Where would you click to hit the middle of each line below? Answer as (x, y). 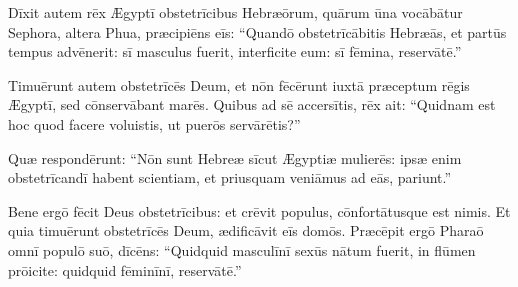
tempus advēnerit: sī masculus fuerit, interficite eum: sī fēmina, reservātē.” (235, 51)
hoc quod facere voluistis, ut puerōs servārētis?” (154, 123)
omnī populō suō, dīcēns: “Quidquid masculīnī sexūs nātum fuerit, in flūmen (242, 249)
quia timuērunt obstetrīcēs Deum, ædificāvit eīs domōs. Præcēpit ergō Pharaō (246, 230)
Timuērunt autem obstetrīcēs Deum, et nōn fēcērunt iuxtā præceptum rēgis (239, 84)
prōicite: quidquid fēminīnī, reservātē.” (125, 269)
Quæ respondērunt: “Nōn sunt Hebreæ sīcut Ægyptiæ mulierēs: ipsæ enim (235, 157)
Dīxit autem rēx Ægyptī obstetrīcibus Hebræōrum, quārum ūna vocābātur (235, 12)
